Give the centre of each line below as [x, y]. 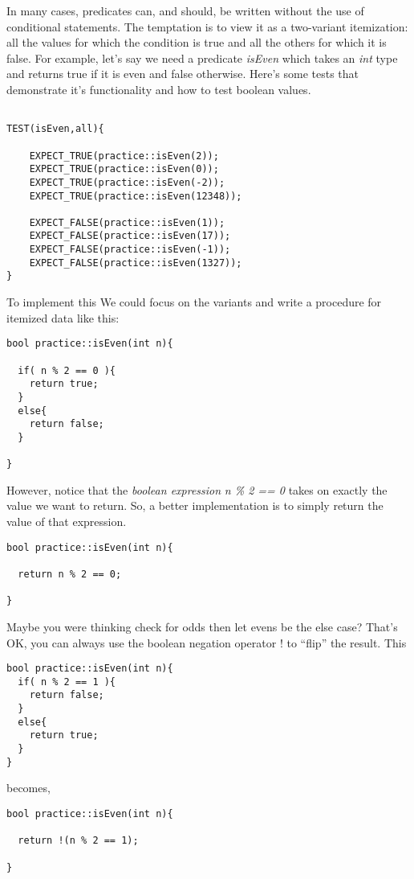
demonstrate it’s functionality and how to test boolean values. [159, 89]
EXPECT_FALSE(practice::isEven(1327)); [136, 263]
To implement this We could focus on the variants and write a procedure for [194, 302]
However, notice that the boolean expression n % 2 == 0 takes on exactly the [197, 489]
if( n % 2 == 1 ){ [67, 682]
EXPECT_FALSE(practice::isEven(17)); [130, 236]
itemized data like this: [63, 317]
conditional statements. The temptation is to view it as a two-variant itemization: [207, 26]
